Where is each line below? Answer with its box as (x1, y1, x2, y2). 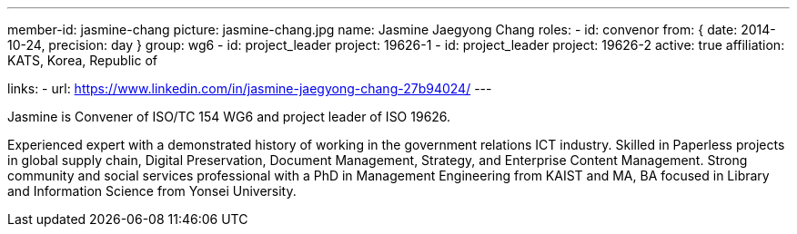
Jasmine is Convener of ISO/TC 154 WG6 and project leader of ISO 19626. (7, 109, 451, 124)
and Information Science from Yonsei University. (7, 183, 297, 199)
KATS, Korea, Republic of (7, 53, 157, 68)
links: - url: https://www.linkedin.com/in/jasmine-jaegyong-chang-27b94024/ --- (7, 81, 492, 96)
